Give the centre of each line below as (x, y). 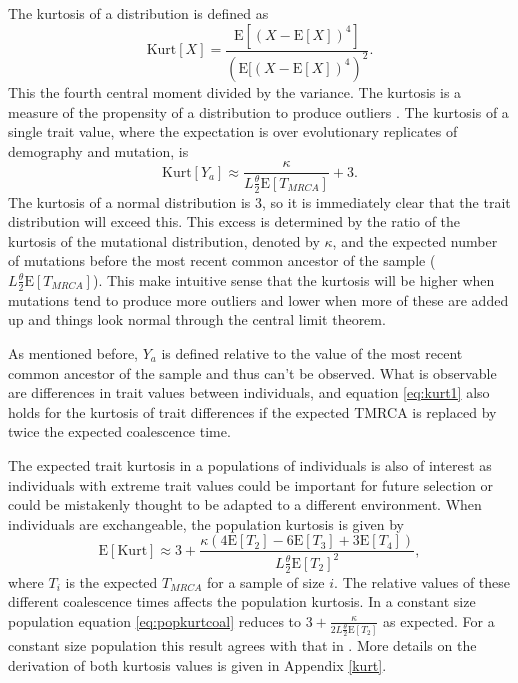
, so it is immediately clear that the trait (386, 201)
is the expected (111, 581)
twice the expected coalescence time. (119, 431)
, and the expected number (415, 240)
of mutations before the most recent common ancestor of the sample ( (222, 260)
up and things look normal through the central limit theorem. (197, 319)
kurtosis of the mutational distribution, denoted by (164, 240)
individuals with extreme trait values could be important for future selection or (251, 484)
